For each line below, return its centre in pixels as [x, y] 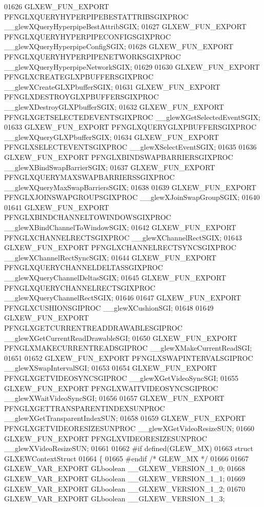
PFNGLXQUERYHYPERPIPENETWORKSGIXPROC [93, 56]
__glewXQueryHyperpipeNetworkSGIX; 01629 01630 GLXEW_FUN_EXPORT [132, 66]
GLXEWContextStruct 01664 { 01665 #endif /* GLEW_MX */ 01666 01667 [127, 458]
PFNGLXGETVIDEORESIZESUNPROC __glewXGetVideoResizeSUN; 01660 [129, 428]
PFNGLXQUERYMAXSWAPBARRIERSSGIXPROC [89, 177]
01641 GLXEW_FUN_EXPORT [57, 207]
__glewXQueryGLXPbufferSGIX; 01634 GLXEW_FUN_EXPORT [111, 137]
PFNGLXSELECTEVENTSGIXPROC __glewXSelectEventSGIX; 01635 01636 [130, 147]
